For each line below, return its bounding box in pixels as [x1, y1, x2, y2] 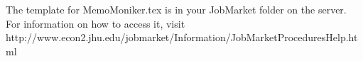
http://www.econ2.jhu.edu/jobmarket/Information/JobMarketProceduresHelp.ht [6, 30, 358, 45]
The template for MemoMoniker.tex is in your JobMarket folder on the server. [6, 2, 347, 16]
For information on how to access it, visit [6, 16, 185, 30]
